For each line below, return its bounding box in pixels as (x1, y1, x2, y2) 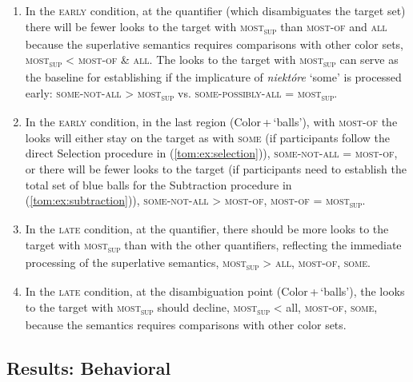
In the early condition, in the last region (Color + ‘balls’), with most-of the (25, 113, 398, 130)
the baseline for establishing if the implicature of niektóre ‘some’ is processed (25, 69, 402, 86)
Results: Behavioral (6, 355, 171, 380)
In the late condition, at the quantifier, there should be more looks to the (25, 221, 389, 237)
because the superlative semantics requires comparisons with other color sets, (25, 35, 404, 52)
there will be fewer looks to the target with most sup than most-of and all (25, 18, 387, 37)
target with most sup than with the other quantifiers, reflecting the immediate (25, 236, 402, 255)
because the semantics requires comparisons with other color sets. (25, 316, 347, 332)
